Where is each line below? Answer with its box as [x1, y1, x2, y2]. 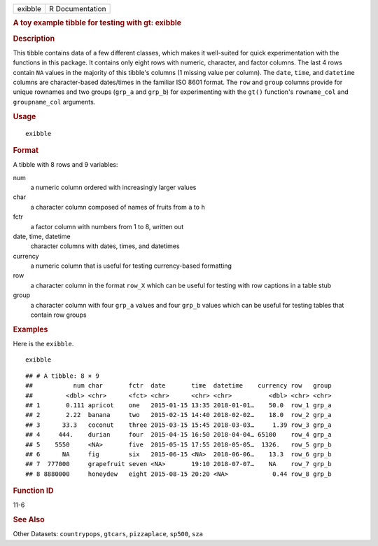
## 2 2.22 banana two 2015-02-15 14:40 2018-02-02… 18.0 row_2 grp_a [25, 411, 332, 419]
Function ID [13, 486, 54, 496]
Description [13, 34, 55, 43]
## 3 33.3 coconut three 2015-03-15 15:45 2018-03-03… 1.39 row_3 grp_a [25, 421, 332, 429]
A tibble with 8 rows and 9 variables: [13, 161, 118, 169]
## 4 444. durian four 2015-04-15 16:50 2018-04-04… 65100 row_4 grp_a [25, 431, 332, 439]
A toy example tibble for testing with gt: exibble [13, 18, 182, 28]
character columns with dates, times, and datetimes [30, 242, 180, 250]
